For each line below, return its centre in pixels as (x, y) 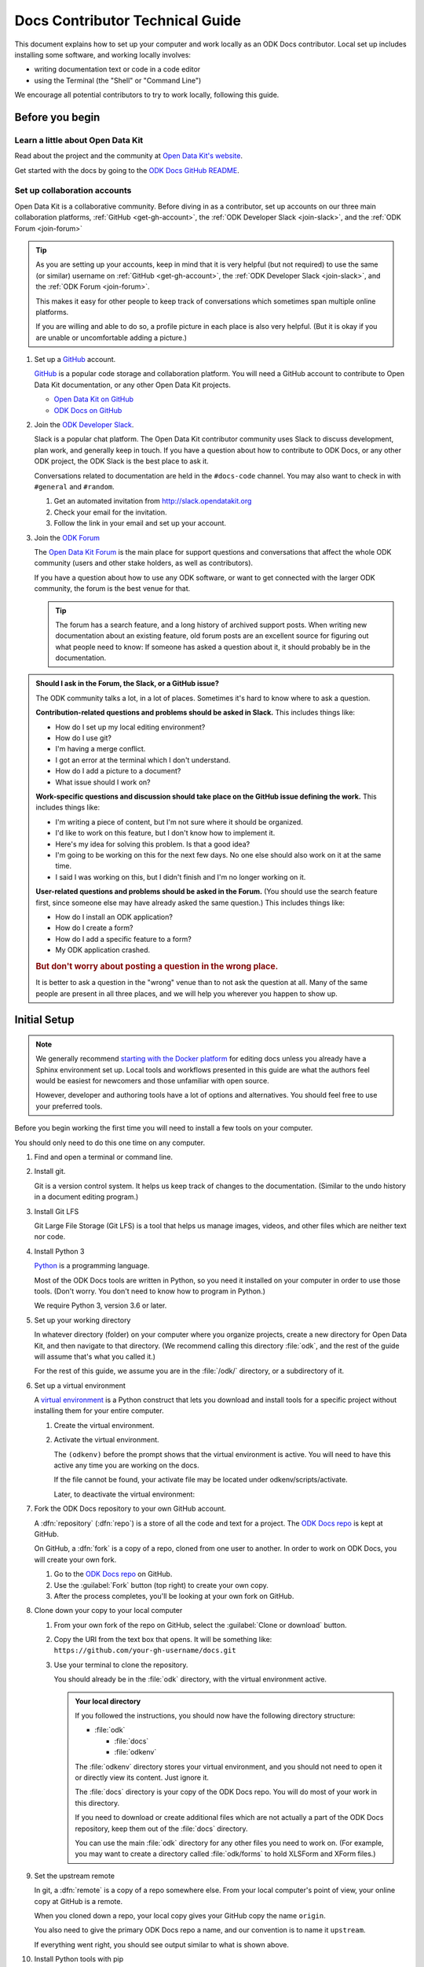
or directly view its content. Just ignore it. (142, 1777)
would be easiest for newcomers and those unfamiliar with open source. (153, 1081)
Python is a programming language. (92, 1266)
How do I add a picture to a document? (118, 771)
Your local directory (108, 1701)
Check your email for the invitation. (110, 512)
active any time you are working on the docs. (126, 1465)
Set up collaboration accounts (73, 190)
